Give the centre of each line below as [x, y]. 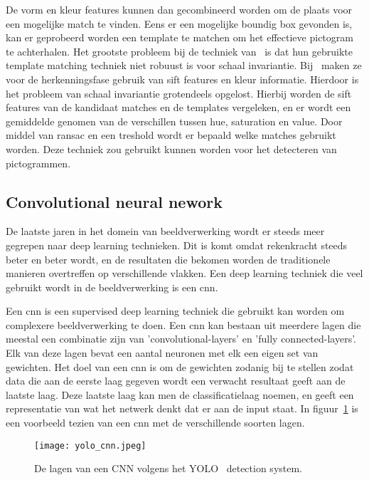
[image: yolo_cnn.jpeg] [90, 445]
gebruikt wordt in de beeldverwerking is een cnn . [112, 287]
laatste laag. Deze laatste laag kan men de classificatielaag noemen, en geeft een [180, 394]
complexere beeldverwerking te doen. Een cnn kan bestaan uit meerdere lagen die [183, 324]
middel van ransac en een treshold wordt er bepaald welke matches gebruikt [171, 135]
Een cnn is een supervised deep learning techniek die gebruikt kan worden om [175, 311]
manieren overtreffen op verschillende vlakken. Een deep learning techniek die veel [184, 273]
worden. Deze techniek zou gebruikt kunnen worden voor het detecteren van [171, 148]
